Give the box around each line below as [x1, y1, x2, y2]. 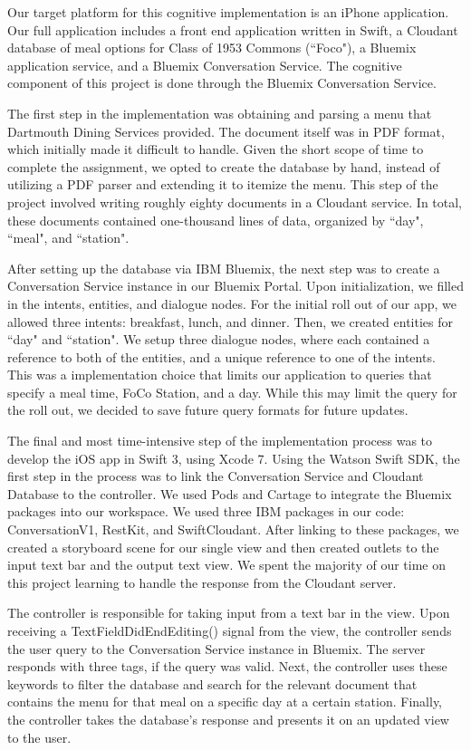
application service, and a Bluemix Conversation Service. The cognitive [7, 55, 402, 74]
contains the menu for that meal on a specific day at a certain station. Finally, [7, 692, 443, 711]
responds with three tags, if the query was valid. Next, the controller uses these [7, 657, 447, 676]
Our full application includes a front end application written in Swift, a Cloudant [7, 20, 458, 39]
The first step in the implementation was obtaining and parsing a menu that [7, 103, 432, 122]
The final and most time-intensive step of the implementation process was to [7, 431, 433, 450]
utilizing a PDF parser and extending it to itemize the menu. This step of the [7, 175, 438, 194]
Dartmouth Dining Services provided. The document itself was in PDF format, [7, 121, 445, 140]
